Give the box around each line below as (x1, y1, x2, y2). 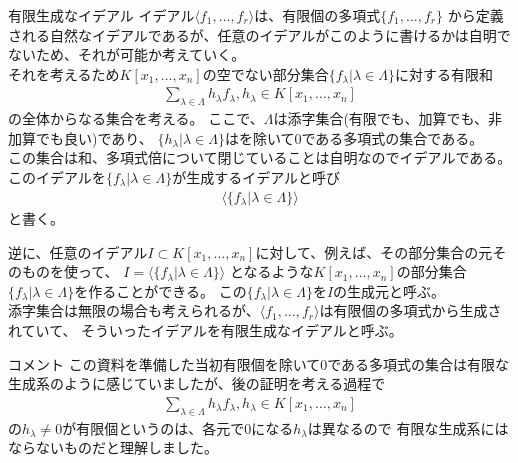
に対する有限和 (394, 63, 493, 84)
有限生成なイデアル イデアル (8, 5, 195, 25)
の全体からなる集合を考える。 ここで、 (8, 108, 264, 129)
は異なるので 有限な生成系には (307, 417, 509, 438)
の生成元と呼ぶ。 (333, 280, 446, 301)
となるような (229, 261, 314, 282)
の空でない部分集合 (202, 63, 329, 84)
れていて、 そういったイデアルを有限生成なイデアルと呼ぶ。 (8, 320, 403, 341)
